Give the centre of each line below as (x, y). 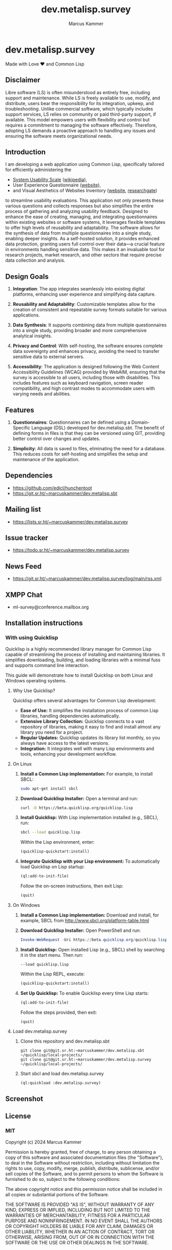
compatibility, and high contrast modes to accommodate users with (84, 388)
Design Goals (27, 276)
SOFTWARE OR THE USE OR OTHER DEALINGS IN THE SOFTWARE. (77, 1242)
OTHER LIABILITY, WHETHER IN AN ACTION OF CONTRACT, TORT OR (80, 1232)
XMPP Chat (24, 595)
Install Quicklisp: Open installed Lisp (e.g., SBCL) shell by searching (92, 949)
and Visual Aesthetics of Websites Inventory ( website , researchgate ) (85, 191)
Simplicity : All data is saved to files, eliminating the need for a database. (89, 448)
